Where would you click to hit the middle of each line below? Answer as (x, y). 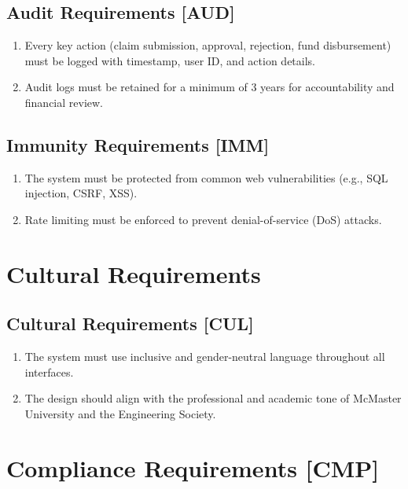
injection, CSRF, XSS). (81, 193)
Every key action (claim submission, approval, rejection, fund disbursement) (208, 45)
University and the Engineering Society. (120, 413)
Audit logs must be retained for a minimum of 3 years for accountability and (210, 87)
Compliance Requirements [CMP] (193, 467)
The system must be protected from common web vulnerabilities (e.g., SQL (206, 177)
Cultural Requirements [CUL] (130, 324)
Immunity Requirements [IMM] (138, 144)
